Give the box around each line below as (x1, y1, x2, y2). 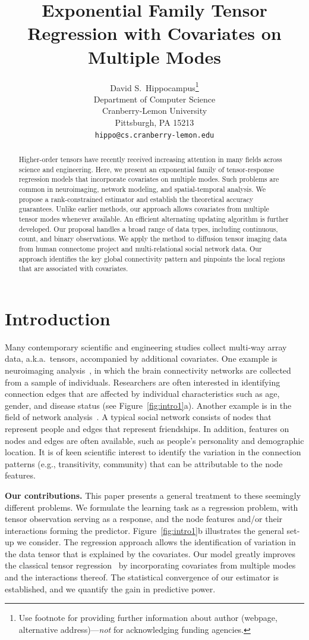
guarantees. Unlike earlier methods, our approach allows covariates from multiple (18, 204, 269, 214)
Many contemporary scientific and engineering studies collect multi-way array (5, 340, 287, 353)
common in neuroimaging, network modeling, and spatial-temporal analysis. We (18, 184, 266, 194)
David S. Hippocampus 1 (110, 79, 199, 94)
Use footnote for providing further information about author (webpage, (18, 611, 278, 624)
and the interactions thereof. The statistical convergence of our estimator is (5, 571, 279, 583)
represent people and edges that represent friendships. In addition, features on (5, 422, 289, 434)
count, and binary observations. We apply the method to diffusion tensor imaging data (18, 234, 287, 244)
